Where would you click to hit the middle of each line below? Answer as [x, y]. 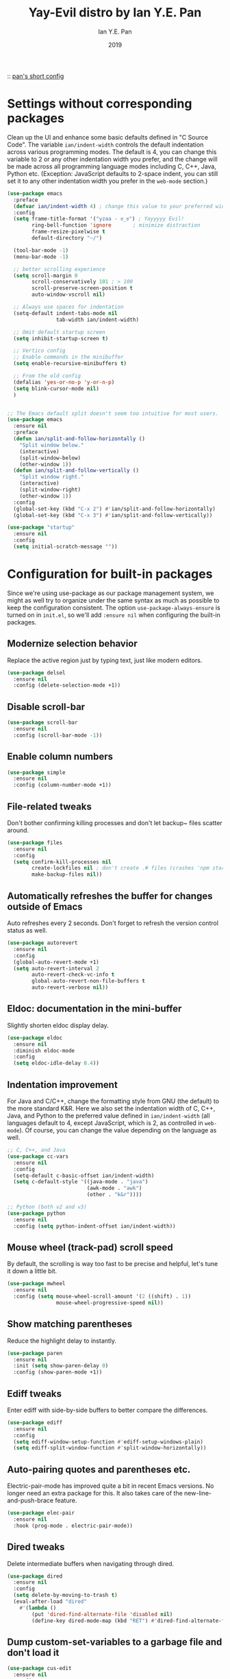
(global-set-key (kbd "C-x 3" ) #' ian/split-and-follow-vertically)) [113, 515]
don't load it [33, 1653]
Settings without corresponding [100, 104]
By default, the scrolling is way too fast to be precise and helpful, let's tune [113, 1264]
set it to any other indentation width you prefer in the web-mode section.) [107, 181]
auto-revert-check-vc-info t [73, 975]
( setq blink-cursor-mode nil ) [56, 388]
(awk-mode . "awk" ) [114, 1188]
